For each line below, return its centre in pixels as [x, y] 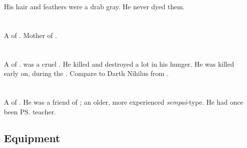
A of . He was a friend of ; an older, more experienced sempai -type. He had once [124, 102]
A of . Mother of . [30, 35]
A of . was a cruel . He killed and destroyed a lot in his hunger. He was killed [119, 64]
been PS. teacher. [30, 111]
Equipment [32, 138]
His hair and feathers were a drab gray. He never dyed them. [94, 6]
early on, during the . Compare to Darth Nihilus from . [86, 73]
